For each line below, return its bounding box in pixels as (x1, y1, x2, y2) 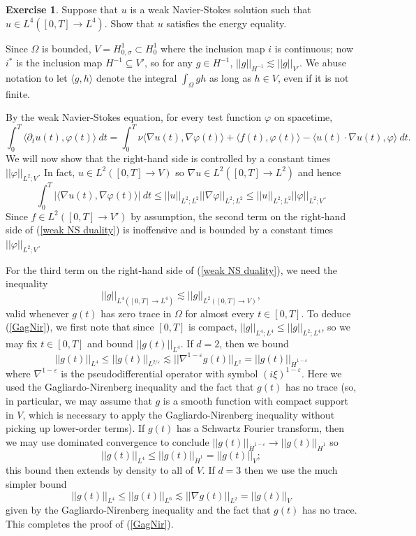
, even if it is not (277, 70, 349, 85)
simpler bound (6, 477, 67, 491)
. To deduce (301, 305, 351, 320)
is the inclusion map (16, 55, 103, 70)
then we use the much (244, 463, 338, 477)
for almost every (185, 305, 255, 320)
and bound (87, 336, 133, 351)
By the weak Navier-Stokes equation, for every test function (6, 110, 262, 124)
